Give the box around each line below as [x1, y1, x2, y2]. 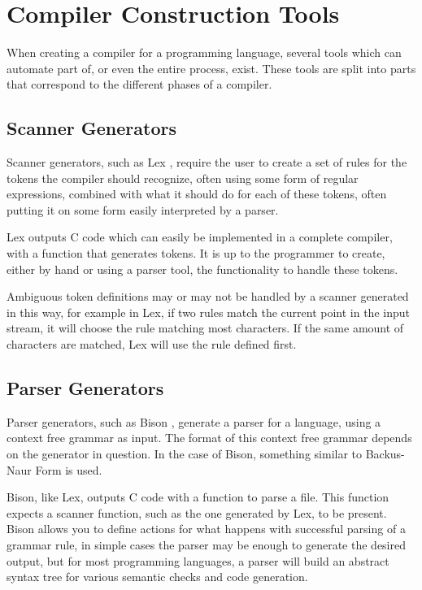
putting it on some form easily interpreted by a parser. [7, 201, 279, 218]
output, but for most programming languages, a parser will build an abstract [7, 552, 389, 569]
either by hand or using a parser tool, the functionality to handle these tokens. [7, 260, 398, 277]
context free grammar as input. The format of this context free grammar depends [7, 429, 412, 446]
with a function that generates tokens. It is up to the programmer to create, [7, 245, 385, 262]
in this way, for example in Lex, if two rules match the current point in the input [7, 303, 410, 320]
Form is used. [35, 461, 102, 478]
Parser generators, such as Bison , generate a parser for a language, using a [7, 413, 381, 430]
